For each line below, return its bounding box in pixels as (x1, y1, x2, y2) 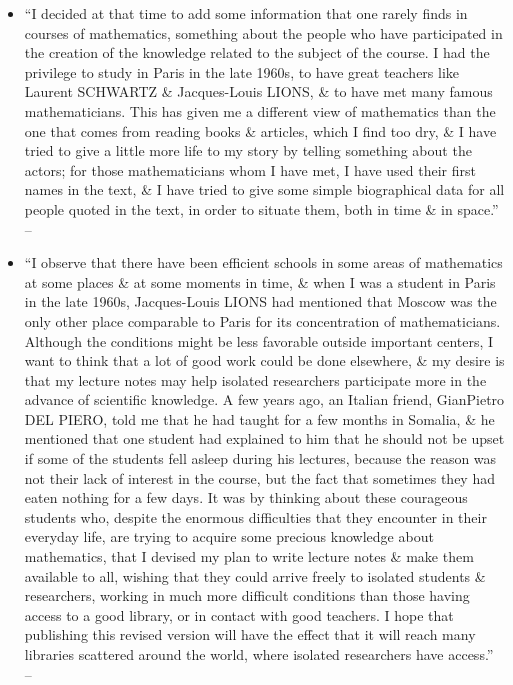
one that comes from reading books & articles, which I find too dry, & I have (24, 120, 497, 141)
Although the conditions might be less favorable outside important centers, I (24, 330, 494, 351)
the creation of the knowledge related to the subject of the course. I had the (24, 42, 490, 63)
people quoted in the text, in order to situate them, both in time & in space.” (24, 198, 499, 219)
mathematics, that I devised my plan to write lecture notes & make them (24, 546, 474, 567)
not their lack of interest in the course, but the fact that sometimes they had (24, 467, 495, 488)
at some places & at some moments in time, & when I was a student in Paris (24, 271, 496, 292)
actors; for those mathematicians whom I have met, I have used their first (24, 159, 477, 180)
